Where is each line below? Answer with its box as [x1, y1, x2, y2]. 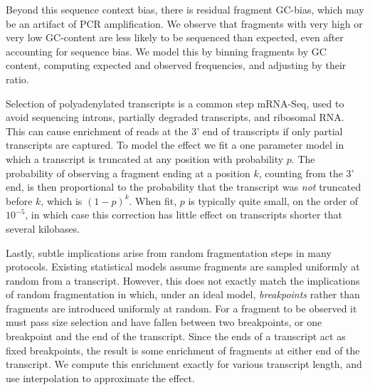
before [6, 193, 33, 208]
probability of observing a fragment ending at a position [6, 165, 250, 180]
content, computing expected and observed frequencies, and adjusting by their [6, 58, 347, 73]
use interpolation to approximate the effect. [6, 370, 195, 385]
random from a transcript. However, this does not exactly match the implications [6, 273, 360, 288]
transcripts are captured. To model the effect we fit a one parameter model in [6, 137, 344, 152]
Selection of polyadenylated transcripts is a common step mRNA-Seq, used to [6, 95, 344, 110]
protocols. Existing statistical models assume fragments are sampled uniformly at [6, 259, 360, 274]
